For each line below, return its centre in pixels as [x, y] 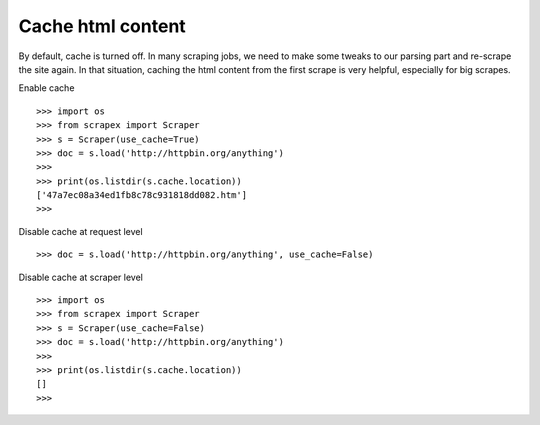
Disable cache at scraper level [81, 277]
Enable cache [46, 88]
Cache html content [102, 26]
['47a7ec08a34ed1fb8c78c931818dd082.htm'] [142, 195]
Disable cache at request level [81, 231]
